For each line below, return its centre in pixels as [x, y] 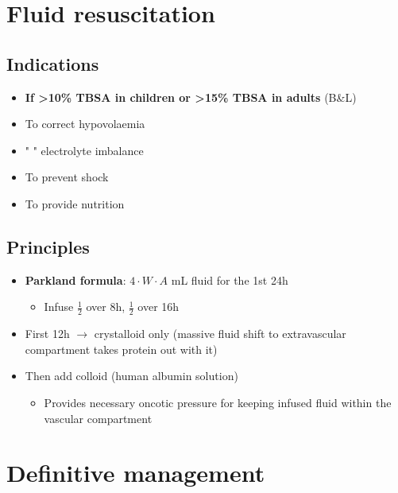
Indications [53, 63]
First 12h [47, 334]
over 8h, [106, 307]
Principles [48, 246]
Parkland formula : [75, 279]
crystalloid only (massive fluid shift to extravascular [220, 334]
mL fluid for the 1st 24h [230, 279]
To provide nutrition [75, 203]
